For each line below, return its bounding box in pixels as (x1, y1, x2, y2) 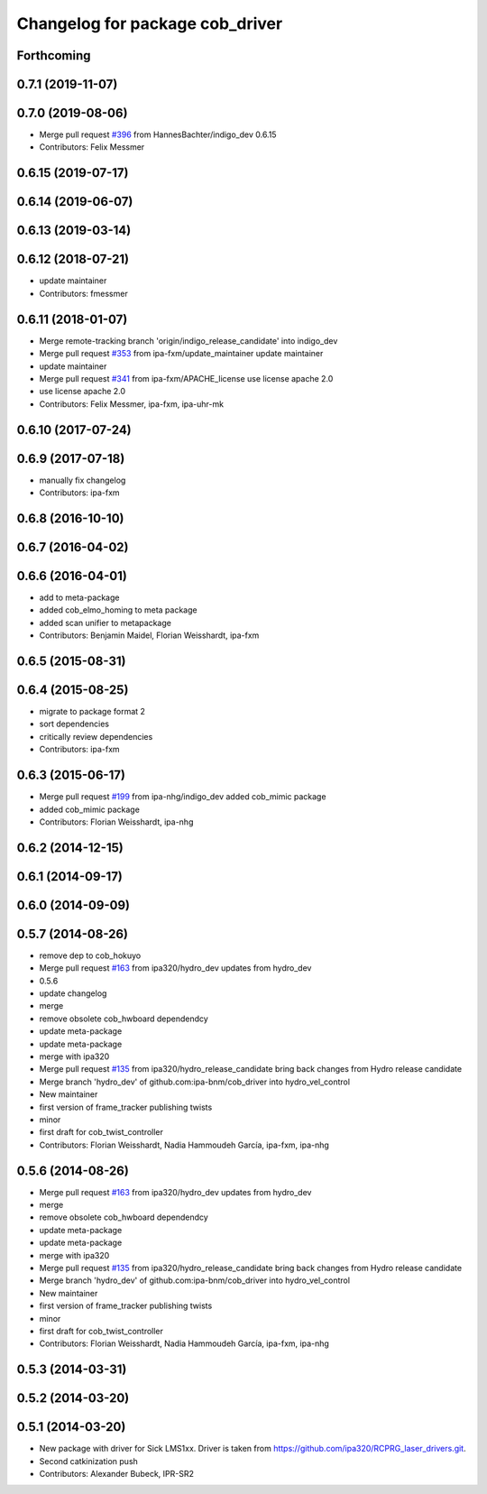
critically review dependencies (39, 731, 153, 742)
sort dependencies (39, 718, 110, 730)
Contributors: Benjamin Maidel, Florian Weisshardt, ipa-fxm (39, 630, 260, 641)
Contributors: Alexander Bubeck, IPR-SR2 (39, 1469, 194, 1480)
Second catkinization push (39, 1455, 139, 1466)
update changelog (39, 988, 107, 999)
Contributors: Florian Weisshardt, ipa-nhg (39, 816, 194, 827)
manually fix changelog (39, 475, 126, 485)
